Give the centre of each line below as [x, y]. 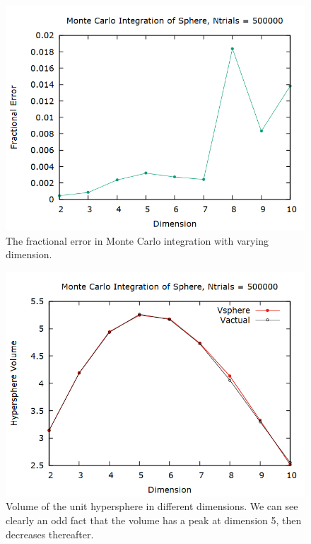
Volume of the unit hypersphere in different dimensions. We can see [152, 506]
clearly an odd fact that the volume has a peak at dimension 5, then [154, 520]
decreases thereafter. [50, 534]
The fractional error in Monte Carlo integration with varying [137, 240]
